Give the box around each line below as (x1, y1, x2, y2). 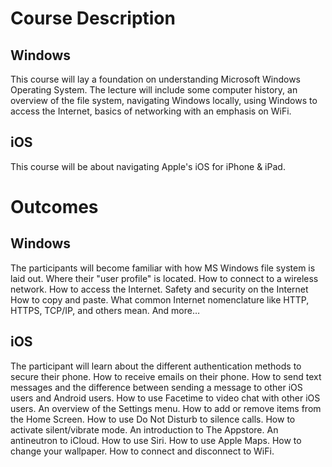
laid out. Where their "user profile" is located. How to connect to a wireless (10, 272, 319, 284)
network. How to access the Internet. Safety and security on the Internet (10, 283, 309, 295)
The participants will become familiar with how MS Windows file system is (10, 262, 316, 274)
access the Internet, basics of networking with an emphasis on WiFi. (10, 105, 292, 117)
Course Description (10, 7, 176, 30)
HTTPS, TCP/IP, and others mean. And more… (10, 304, 201, 316)
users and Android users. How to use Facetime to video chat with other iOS (10, 392, 321, 404)
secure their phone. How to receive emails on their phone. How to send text (10, 370, 322, 382)
